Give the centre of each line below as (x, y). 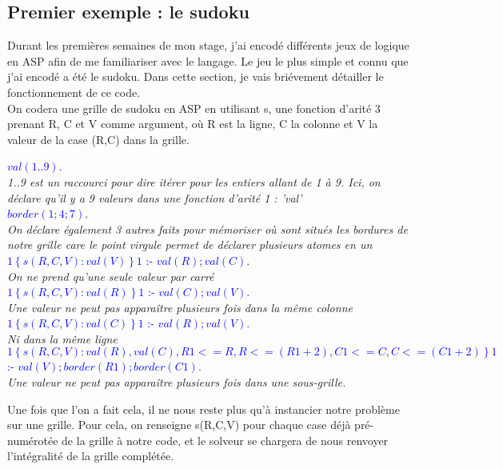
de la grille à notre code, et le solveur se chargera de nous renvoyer (225, 440)
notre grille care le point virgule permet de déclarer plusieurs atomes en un (190, 245)
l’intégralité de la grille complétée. (91, 456)
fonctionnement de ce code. (74, 92)
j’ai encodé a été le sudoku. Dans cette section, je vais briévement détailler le (196, 76)
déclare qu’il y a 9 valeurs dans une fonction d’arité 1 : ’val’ (155, 197)
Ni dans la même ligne (62, 338)
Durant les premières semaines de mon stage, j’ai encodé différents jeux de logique (208, 45)
